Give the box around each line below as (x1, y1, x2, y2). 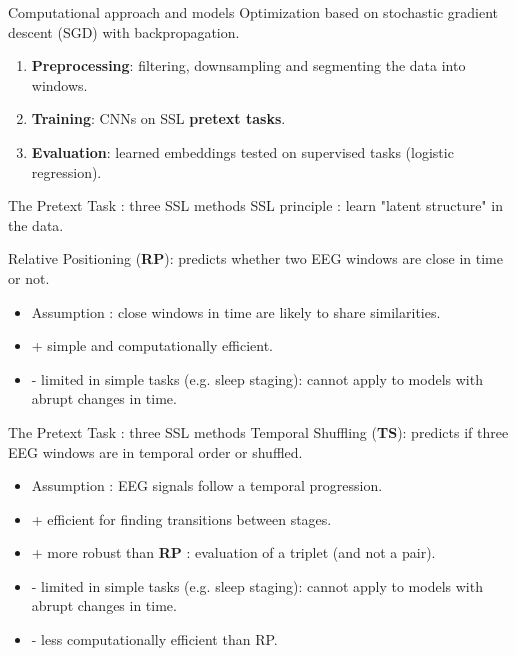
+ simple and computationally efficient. (31, 335, 273, 356)
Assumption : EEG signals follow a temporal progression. (31, 475, 383, 496)
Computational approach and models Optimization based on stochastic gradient (8, 2, 499, 22)
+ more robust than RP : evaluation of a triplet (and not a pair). (31, 542, 436, 563)
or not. (8, 267, 50, 288)
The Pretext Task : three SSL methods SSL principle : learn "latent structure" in (8, 195, 503, 216)
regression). (31, 161, 102, 182)
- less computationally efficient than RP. (31, 629, 278, 650)
